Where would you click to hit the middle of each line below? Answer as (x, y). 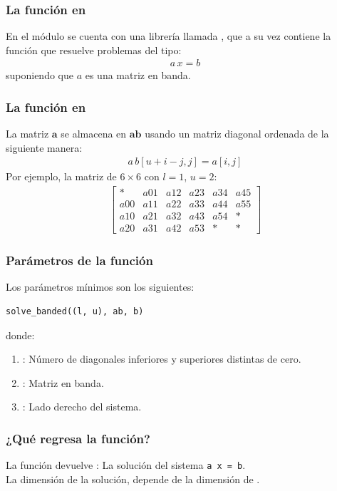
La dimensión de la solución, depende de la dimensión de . (133, 479)
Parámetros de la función (79, 260)
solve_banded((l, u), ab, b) (75, 312)
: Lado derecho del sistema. (82, 407)
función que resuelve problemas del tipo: (94, 50)
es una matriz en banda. (138, 75)
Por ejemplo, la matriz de (61, 176)
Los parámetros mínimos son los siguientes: (100, 287)
